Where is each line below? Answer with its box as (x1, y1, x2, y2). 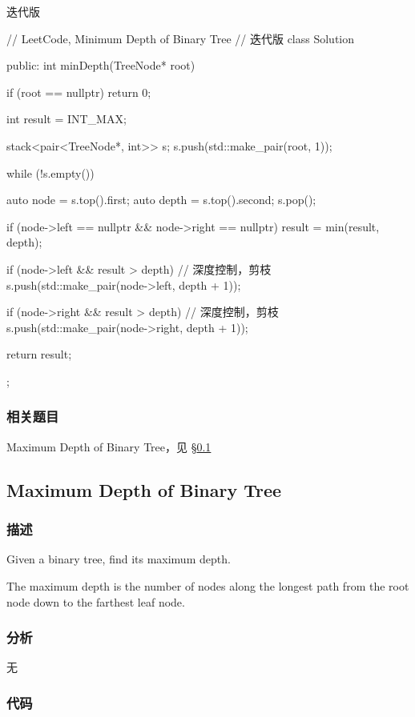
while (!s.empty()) (6, 164, 95, 181)
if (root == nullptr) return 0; (6, 83, 151, 100)
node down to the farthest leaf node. (6, 593, 185, 610)
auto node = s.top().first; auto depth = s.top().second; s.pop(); (6, 191, 316, 208)
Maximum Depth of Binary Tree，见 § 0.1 (6, 438, 212, 455)
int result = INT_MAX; (6, 110, 127, 127)
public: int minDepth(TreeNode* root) (6, 57, 195, 74)
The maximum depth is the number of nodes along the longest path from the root (6, 577, 409, 594)
